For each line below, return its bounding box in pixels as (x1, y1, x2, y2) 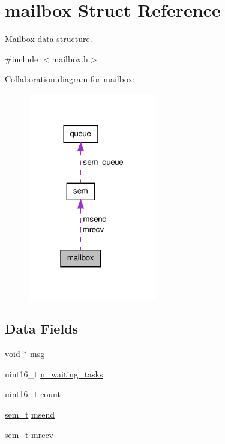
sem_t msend (5, 408, 55, 420)
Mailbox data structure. (5, 32, 92, 45)
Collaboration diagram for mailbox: (5, 73, 135, 85)
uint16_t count (5, 388, 61, 400)
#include (5, 52, 38, 65)
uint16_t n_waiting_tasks (5, 367, 103, 380)
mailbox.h (52, 52, 88, 65)
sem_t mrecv (5, 428, 53, 440)
